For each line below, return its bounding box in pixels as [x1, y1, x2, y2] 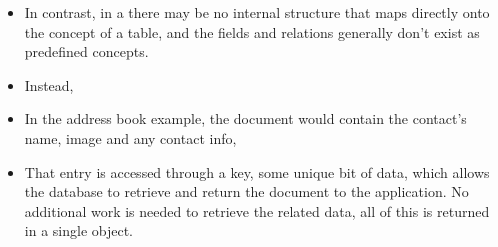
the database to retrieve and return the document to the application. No [24, 181, 469, 202]
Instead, [24, 74, 74, 95]
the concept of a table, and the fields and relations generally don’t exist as [24, 21, 480, 42]
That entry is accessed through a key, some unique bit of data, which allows [24, 161, 490, 182]
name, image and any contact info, [24, 127, 237, 148]
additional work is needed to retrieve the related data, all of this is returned [24, 200, 490, 221]
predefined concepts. [24, 41, 149, 62]
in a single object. [24, 220, 133, 241]
